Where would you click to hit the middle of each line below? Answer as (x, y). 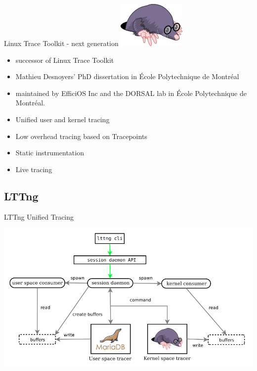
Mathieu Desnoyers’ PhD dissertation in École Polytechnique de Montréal (127, 76)
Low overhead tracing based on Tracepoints (81, 136)
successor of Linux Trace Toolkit (65, 60)
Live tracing (34, 169)
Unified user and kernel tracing (63, 119)
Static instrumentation (50, 153)
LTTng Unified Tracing (39, 216)
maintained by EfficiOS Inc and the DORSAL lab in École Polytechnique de (131, 93)
